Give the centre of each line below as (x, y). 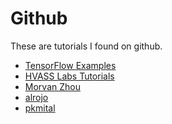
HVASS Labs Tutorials (69, 76)
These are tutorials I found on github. (86, 46)
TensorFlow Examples (70, 65)
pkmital (40, 108)
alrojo (36, 97)
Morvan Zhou (52, 86)
